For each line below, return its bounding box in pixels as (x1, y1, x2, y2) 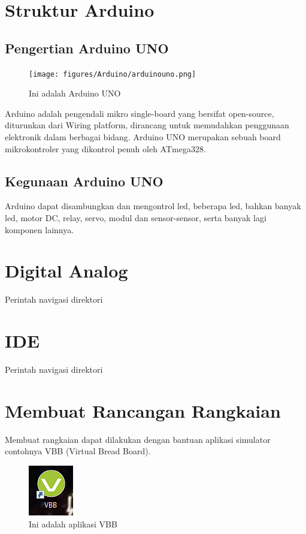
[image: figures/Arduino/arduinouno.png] (29, 70, 196, 79)
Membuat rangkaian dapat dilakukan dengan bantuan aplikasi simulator (5, 433, 271, 445)
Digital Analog (5, 258, 128, 283)
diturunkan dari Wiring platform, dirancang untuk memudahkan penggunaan (5, 119, 289, 131)
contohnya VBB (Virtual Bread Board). (5, 445, 151, 457)
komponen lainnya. (5, 223, 74, 236)
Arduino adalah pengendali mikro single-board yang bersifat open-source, (5, 107, 274, 119)
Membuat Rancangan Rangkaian (5, 398, 281, 423)
